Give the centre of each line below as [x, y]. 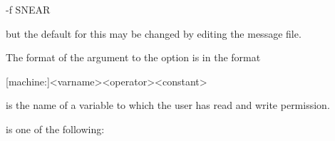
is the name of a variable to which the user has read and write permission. [168, 105]
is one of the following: [55, 129]
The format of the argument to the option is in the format [133, 57]
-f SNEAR [28, 9]
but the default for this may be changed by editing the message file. [154, 33]
